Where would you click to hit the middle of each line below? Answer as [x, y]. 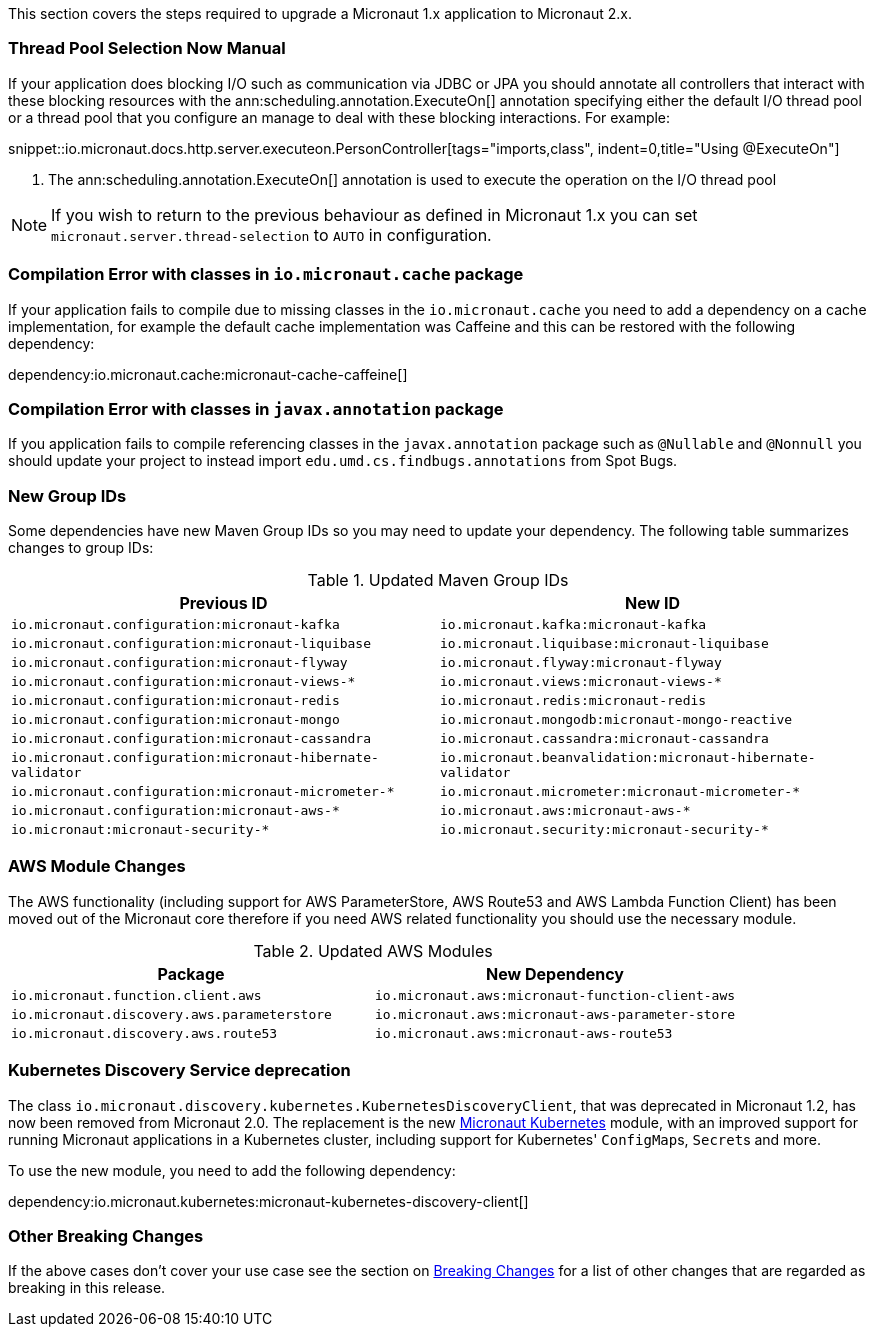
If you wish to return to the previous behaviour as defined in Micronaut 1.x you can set [374, 214]
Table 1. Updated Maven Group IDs [438, 580]
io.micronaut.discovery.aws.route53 [144, 1033]
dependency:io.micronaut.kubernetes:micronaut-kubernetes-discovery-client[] [268, 1201]
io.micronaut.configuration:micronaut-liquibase [191, 643]
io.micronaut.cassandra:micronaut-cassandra [604, 738]
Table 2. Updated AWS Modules [373, 950]
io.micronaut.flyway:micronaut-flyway [581, 662]
